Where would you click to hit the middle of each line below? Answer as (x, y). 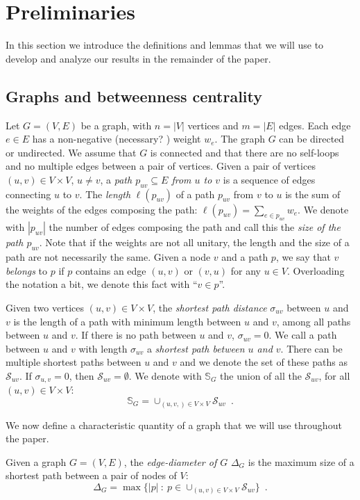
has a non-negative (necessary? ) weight (117, 139)
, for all (334, 375)
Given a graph (36, 461)
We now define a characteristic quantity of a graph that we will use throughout (174, 425)
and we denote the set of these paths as (264, 362)
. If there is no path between (136, 335)
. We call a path (303, 335)
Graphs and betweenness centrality (134, 96)
